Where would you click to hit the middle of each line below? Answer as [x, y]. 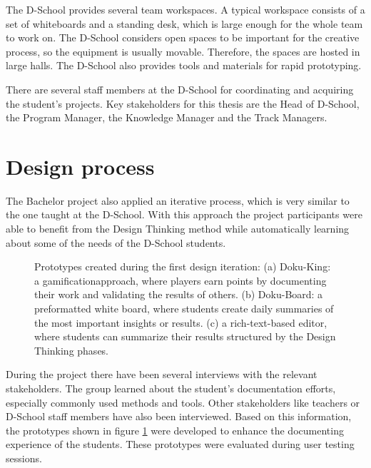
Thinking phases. [72, 350]
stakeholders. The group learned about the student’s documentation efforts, [171, 388]
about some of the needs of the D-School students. [116, 242]
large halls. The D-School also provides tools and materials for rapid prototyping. [184, 65]
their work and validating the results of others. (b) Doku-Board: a [179, 294]
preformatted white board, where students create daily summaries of [184, 309]
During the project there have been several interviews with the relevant [162, 374]
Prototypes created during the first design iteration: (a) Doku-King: [183, 266]
